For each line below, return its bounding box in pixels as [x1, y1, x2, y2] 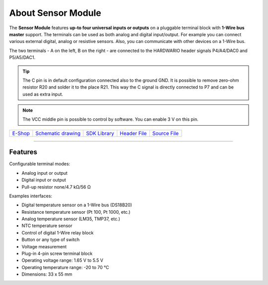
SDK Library [86, 130, 114, 137]
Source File [152, 130, 179, 137]
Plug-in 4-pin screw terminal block [21, 250, 93, 257]
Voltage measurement [21, 243, 67, 249]
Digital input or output [21, 177, 67, 183]
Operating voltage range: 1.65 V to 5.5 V [21, 257, 104, 263]
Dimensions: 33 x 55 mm [21, 271, 72, 277]
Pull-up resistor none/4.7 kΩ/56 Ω [21, 184, 91, 190]
